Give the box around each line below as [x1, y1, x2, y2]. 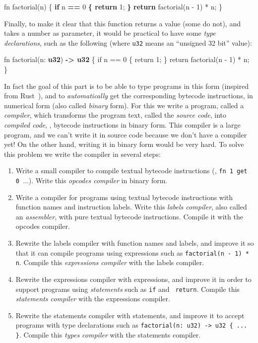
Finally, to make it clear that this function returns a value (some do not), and [4, 18, 241, 28]
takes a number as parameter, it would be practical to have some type [4, 28, 216, 38]
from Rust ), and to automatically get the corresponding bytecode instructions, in [4, 90, 253, 101]
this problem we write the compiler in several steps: [4, 148, 161, 159]
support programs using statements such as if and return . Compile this [15, 283, 240, 294]
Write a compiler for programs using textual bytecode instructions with [15, 192, 233, 202]
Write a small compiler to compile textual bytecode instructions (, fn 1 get [15, 165, 248, 176]
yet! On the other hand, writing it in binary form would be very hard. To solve [4, 139, 244, 149]
